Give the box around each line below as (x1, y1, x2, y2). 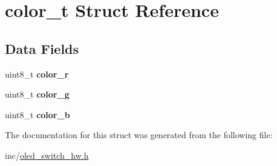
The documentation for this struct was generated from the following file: (5, 128, 273, 141)
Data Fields (5, 39, 79, 58)
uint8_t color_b (5, 108, 70, 121)
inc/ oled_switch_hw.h (5, 148, 89, 161)
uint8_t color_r (5, 67, 69, 80)
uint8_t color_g (5, 88, 70, 101)
